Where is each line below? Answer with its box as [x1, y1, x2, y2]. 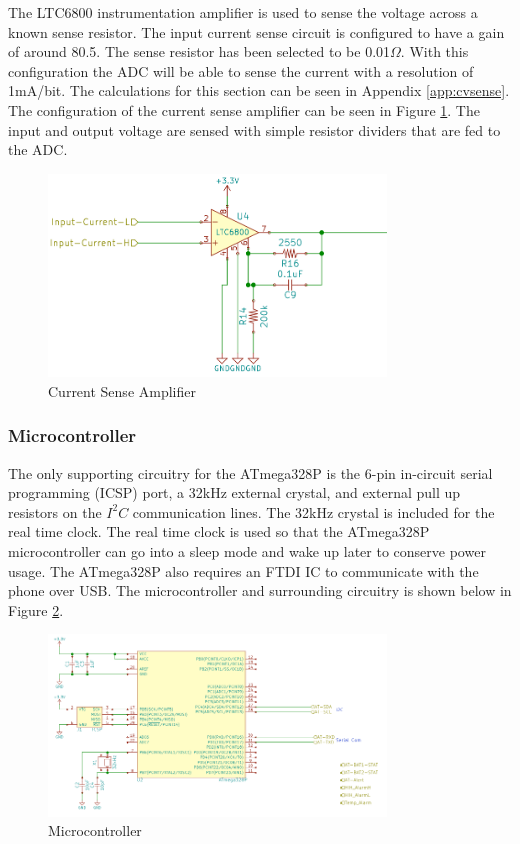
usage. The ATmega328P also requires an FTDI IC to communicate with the [8, 560, 479, 581]
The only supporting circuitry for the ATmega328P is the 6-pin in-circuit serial [8, 462, 493, 483]
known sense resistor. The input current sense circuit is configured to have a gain [8, 21, 505, 42]
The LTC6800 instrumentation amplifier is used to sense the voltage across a [8, 2, 478, 22]
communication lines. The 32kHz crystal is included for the [132, 501, 495, 522]
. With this [400, 41, 469, 62]
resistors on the [8, 501, 102, 522]
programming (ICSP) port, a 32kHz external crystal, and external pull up [8, 482, 461, 503]
